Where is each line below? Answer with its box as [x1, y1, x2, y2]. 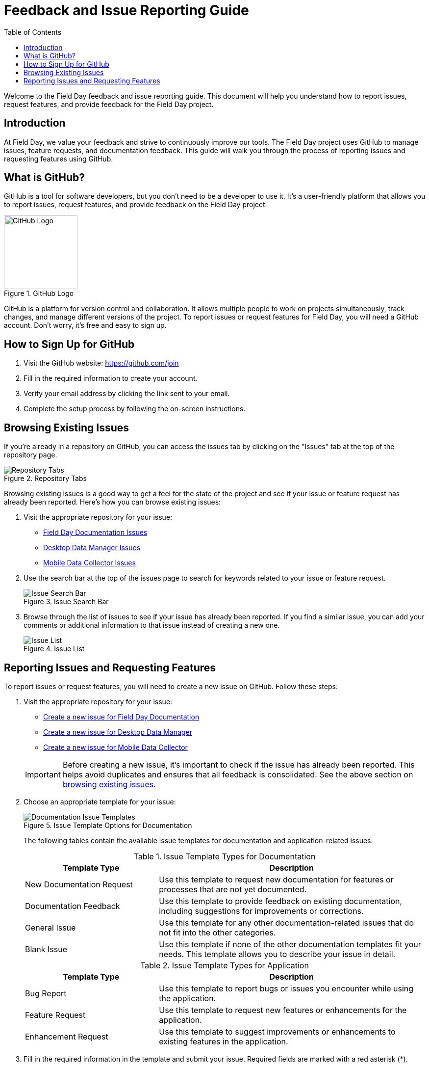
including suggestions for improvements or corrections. [159, 906, 364, 916]
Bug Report [25, 988, 67, 998]
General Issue [25, 922, 76, 933]
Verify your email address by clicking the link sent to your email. [24, 389, 230, 398]
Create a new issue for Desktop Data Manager [43, 727, 193, 736]
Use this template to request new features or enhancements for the [159, 1005, 407, 1015]
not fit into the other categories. [159, 927, 276, 937]
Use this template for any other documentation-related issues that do [159, 917, 414, 928]
